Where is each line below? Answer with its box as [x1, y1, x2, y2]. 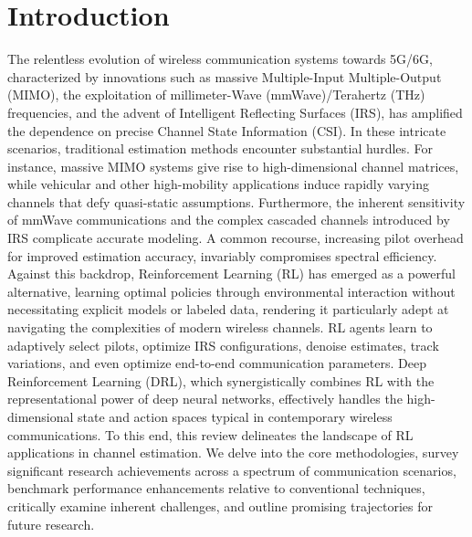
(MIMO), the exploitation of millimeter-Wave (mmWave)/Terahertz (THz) [7, 85, 425, 104]
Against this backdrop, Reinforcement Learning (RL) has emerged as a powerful [7, 264, 456, 283]
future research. [7, 514, 95, 533]
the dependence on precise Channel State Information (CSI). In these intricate [7, 121, 446, 140]
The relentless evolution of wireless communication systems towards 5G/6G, [7, 49, 433, 68]
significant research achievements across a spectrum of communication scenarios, [7, 460, 456, 479]
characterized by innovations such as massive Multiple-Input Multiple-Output [7, 67, 442, 86]
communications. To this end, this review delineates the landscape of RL [7, 425, 414, 444]
